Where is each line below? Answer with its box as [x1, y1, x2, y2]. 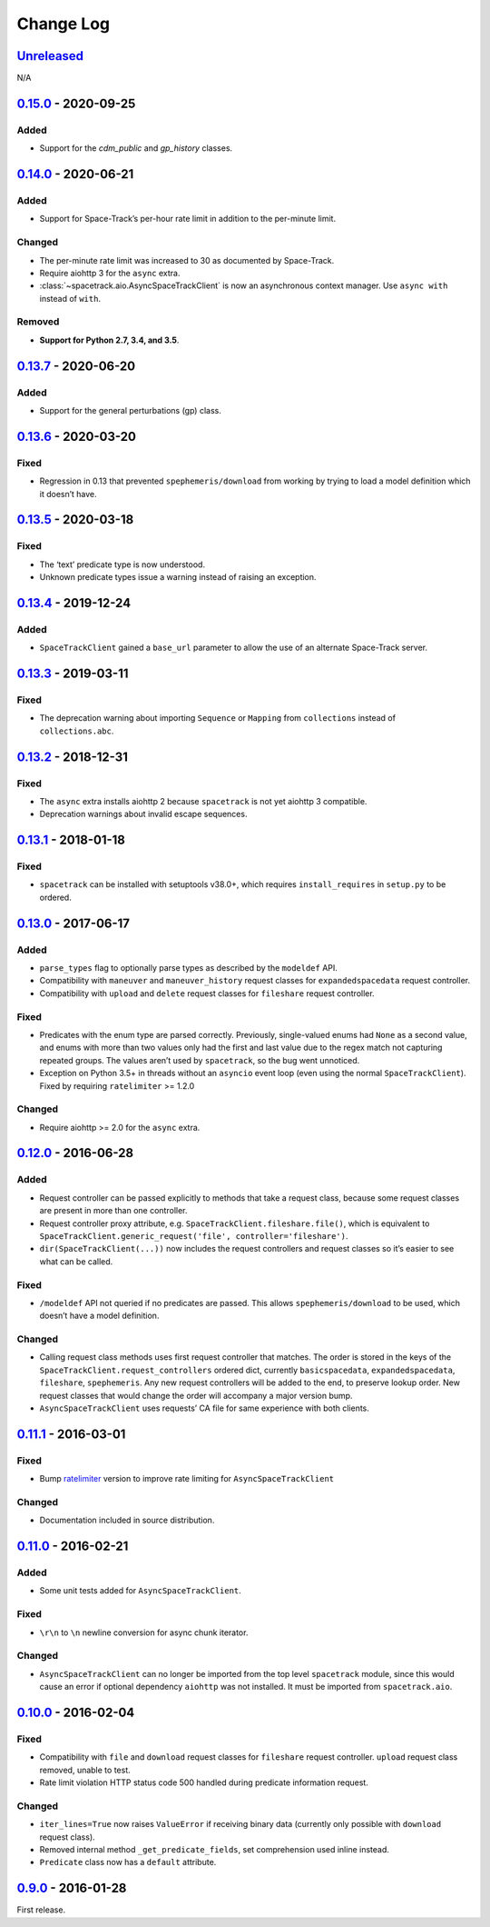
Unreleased [16, 48, 84, 64]
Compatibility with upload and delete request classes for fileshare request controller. [39, 987, 376, 999]
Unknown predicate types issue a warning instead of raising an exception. [39, 572, 317, 583]
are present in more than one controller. [39, 1205, 188, 1216]
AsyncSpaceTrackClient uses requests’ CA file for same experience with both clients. [39, 1403, 369, 1413]
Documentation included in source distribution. [39, 1514, 215, 1526]
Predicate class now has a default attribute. [39, 1857, 217, 1868]
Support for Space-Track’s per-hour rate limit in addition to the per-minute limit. [39, 214, 336, 225]
